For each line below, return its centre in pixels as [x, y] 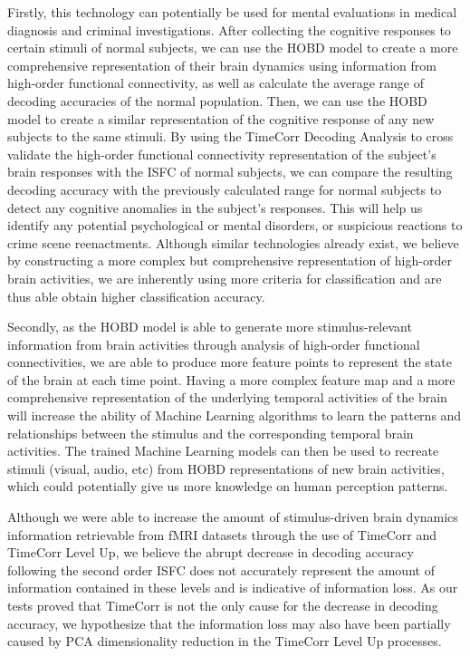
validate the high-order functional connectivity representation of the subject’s [222, 154]
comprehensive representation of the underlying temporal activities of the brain [227, 397]
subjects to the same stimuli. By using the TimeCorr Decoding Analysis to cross [230, 136]
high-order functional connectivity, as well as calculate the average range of [216, 83]
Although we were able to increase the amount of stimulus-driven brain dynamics [233, 517]
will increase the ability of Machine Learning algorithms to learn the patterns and [235, 415]
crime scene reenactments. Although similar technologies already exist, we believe [233, 242]
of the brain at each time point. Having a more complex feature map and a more [231, 379]
